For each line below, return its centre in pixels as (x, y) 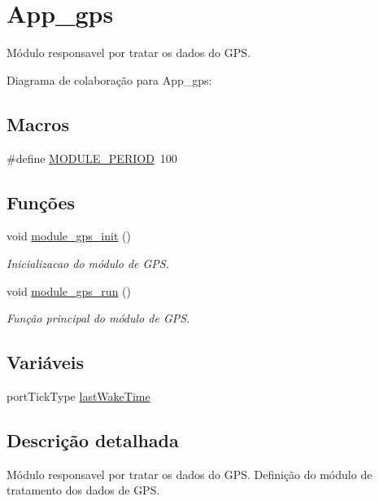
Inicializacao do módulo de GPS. (88, 263)
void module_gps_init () (69, 236)
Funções (41, 202)
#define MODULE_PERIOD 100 (92, 158)
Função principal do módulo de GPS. (98, 318)
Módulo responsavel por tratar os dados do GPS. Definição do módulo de (189, 474)
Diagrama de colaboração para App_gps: (109, 79)
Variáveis (46, 362)
